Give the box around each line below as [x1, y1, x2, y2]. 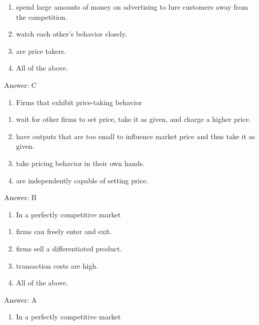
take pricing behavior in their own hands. [16, 157, 145, 168]
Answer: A [4, 294, 37, 305]
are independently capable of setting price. [16, 175, 148, 185]
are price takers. [16, 45, 66, 56]
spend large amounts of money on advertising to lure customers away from [16, 2, 248, 12]
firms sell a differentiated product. [16, 243, 122, 253]
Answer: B [4, 192, 37, 203]
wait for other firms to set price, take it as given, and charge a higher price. [16, 114, 251, 124]
